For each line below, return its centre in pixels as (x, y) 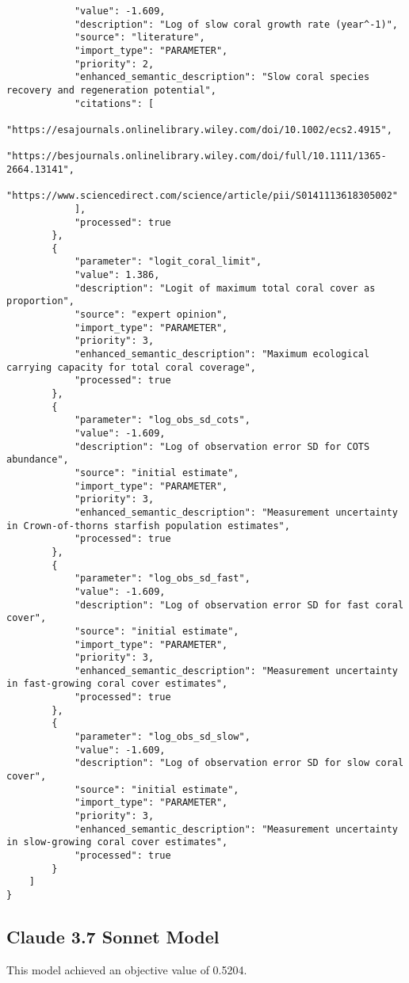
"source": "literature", (140, 38)
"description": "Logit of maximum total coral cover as (225, 288)
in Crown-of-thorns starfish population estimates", (148, 526)
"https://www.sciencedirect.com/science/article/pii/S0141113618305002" (202, 196)
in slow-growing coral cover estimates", (117, 842)
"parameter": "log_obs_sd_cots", (162, 420)
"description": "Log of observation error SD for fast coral (239, 605)
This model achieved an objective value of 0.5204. (127, 969)
